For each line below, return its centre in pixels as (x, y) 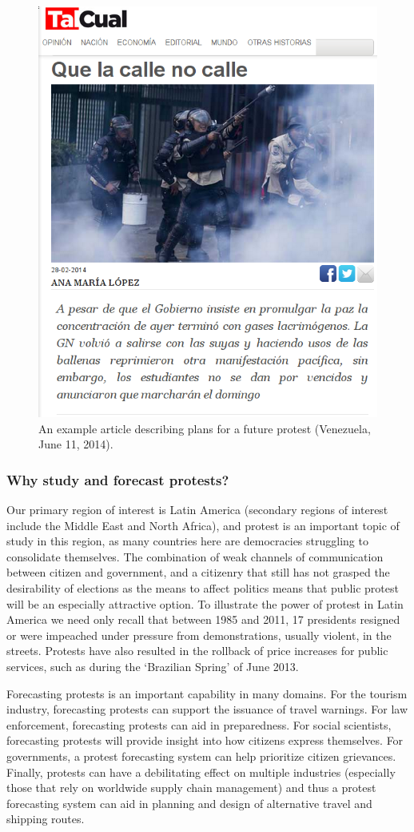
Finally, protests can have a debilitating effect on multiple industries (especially (201, 772)
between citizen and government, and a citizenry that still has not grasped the (198, 572)
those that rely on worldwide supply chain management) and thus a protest (191, 788)
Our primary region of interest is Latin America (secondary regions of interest (197, 510)
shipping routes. (46, 819)
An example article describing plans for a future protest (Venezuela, (205, 428)
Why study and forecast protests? (118, 479)
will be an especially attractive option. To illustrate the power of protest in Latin (205, 603)
